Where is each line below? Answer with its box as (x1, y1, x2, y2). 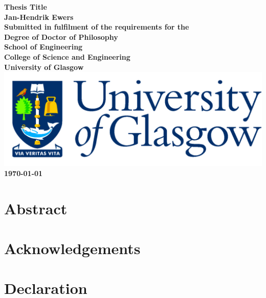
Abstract (4, 197, 68, 218)
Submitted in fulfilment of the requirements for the (4, 21, 189, 32)
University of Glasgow (4, 61, 84, 72)
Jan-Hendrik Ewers (4, 11, 74, 22)
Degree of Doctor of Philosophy (4, 31, 118, 42)
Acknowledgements (4, 237, 141, 258)
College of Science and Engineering (4, 51, 130, 62)
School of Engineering (4, 41, 83, 52)
